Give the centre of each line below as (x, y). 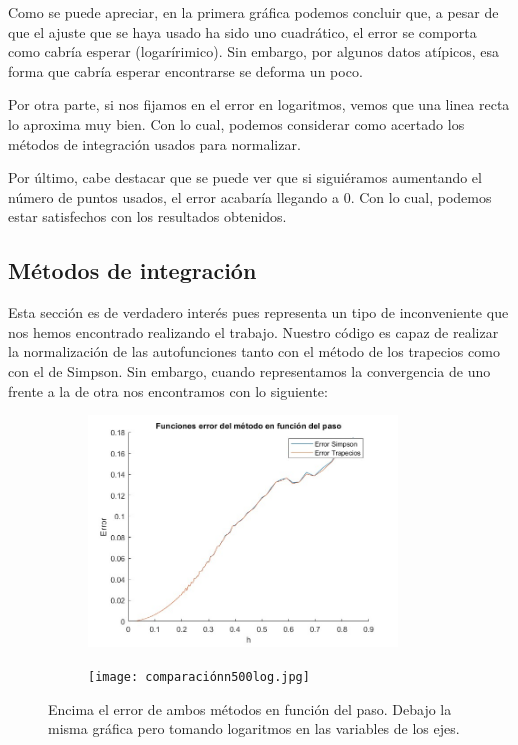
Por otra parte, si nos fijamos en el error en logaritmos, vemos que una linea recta (259, 104)
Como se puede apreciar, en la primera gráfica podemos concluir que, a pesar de (253, 12)
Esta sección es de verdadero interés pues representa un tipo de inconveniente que (258, 312)
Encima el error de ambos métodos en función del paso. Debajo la (250, 708)
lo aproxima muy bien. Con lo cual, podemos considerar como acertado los (236, 123)
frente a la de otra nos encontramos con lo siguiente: (168, 390)
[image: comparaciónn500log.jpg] (199, 676)
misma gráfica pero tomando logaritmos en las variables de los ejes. (254, 728)
